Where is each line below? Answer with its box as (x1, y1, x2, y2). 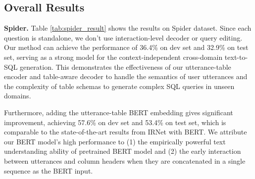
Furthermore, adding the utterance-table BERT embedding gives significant (4, 107, 233, 117)
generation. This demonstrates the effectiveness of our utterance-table (20, 61, 231, 72)
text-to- (224, 51, 248, 62)
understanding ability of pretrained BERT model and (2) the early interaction (4, 146, 241, 156)
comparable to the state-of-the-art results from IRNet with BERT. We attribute (4, 127, 247, 137)
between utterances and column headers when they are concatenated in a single (4, 155, 246, 166)
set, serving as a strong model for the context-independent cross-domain (4, 51, 223, 62)
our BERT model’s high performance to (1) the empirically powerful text (4, 136, 226, 146)
